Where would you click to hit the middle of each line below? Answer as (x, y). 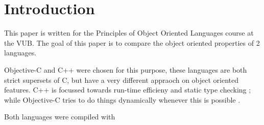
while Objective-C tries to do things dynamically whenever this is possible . (122, 99)
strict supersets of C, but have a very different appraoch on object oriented (122, 80)
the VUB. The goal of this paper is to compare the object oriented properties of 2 (132, 42)
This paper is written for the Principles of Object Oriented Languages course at (129, 33)
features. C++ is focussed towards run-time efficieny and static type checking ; (128, 90)
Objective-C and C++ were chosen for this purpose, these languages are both (126, 69)
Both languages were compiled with (60, 117)
